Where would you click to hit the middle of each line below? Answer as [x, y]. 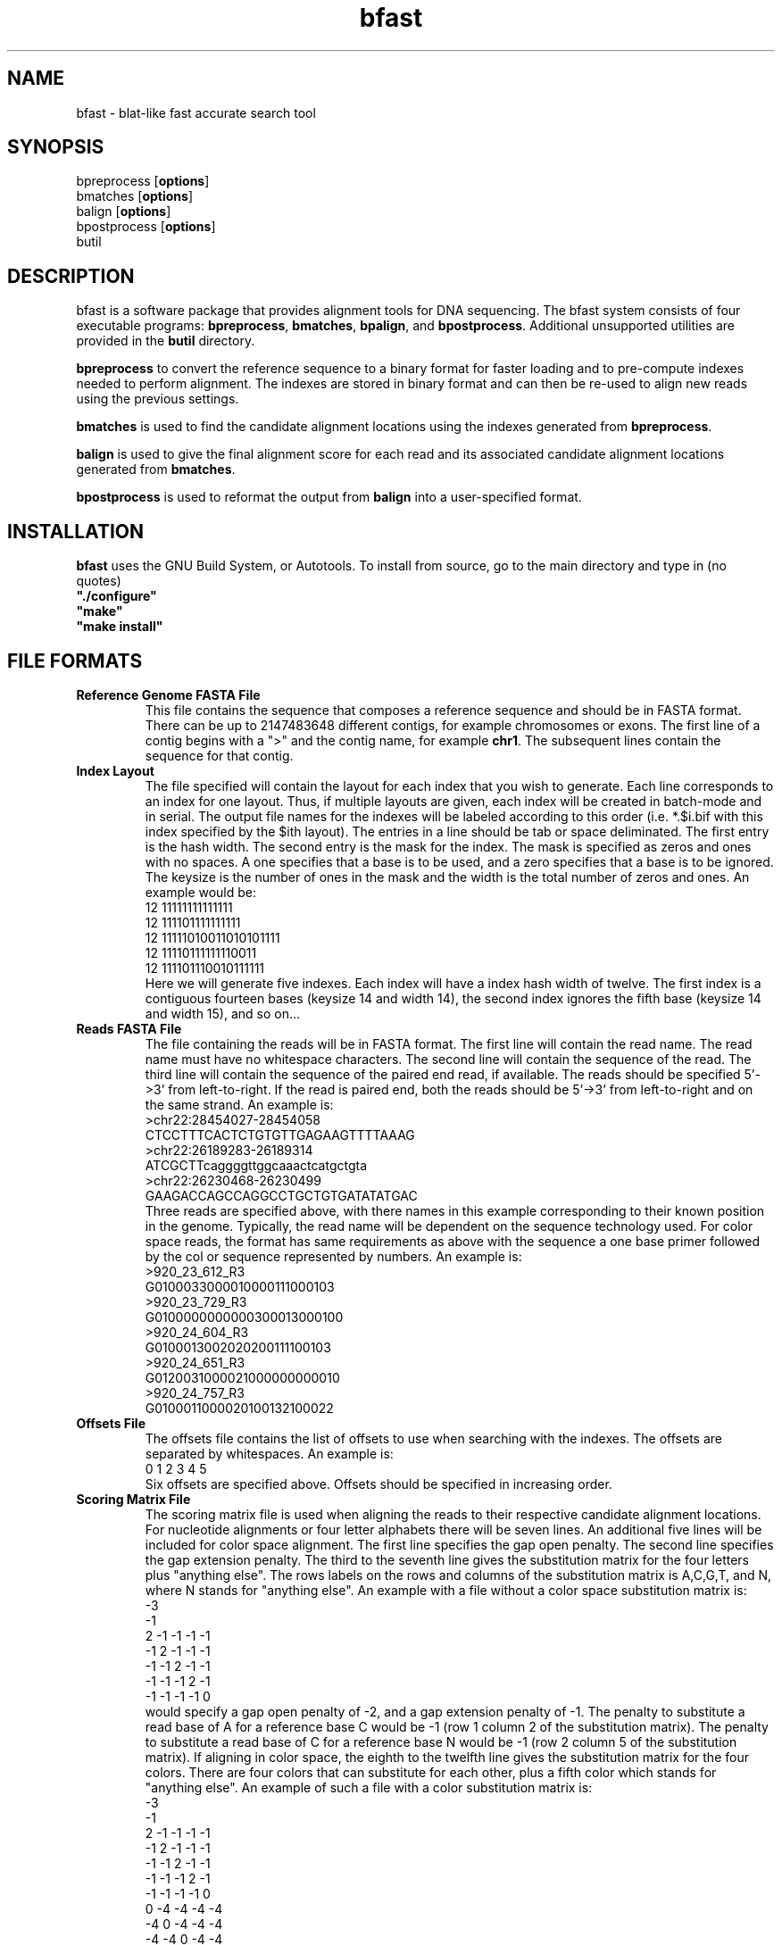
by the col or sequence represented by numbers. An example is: [333, 1256]
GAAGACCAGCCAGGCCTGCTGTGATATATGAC [281, 1195]
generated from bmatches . [156, 470]
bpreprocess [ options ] [143, 181]
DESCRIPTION [71, 276]
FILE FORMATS [75, 661]
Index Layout [115, 770]
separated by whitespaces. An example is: [269, 1453]
